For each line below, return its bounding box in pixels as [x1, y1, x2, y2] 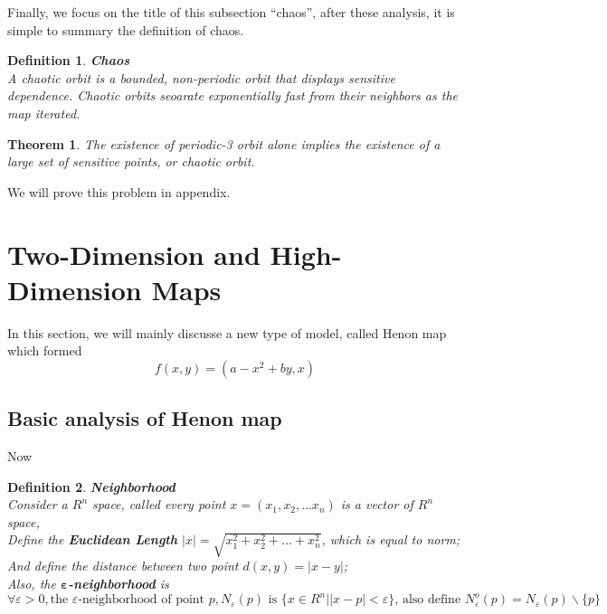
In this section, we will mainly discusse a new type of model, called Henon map [7, 323, 447, 342]
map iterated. [7, 103, 81, 122]
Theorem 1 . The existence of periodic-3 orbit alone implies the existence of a [7, 134, 441, 153]
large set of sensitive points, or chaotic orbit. [7, 152, 255, 171]
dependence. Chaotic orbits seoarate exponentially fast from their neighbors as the [7, 86, 458, 105]
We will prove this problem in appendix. [7, 182, 231, 201]
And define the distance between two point [7, 556, 239, 575]
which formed [7, 341, 82, 360]
